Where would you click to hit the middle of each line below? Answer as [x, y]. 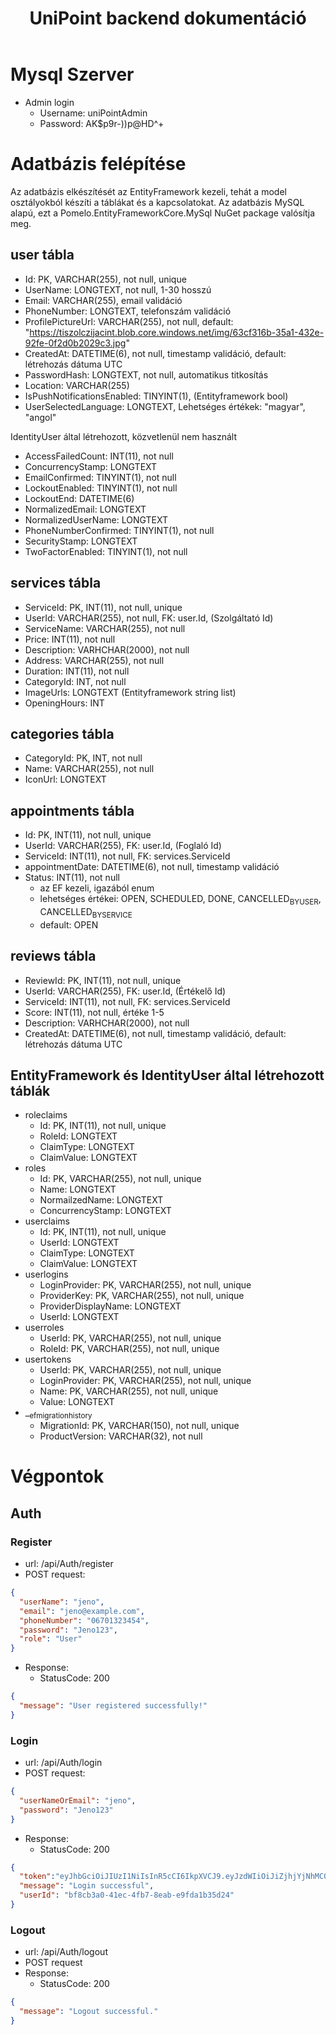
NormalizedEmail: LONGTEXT [85, 509]
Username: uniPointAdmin [93, 113]
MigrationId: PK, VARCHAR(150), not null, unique [139, 1426]
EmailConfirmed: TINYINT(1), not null [100, 477]
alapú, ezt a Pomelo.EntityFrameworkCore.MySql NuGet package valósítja [163, 213]
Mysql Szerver [72, 74]
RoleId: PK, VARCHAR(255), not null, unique [129, 1349]
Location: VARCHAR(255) [77, 385]
